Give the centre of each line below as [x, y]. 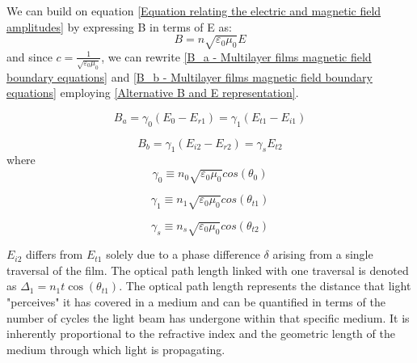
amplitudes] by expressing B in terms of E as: [119, 26]
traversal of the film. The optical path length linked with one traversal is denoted [208, 270]
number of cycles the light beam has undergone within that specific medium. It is [208, 317]
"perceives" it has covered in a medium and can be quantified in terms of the [196, 302]
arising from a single [323, 254]
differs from [55, 254]
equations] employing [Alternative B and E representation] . [153, 93]
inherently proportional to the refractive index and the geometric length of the [201, 333]
